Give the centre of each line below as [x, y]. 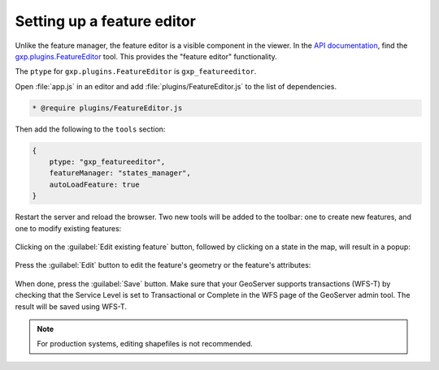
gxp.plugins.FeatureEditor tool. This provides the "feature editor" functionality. [146, 56]
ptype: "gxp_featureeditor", [107, 162]
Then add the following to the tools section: [90, 129]
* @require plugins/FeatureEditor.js [107, 108]
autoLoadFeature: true [94, 184]
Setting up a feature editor [106, 21]
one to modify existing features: [68, 228]
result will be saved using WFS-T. [71, 306]
